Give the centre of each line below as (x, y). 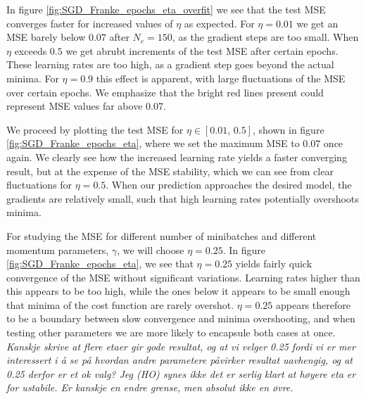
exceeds (31, 50)
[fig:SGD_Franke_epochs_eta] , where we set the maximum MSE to (153, 143)
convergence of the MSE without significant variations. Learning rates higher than (183, 277)
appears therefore (313, 304)
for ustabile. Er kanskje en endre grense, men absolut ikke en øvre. (150, 387)
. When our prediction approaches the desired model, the (229, 185)
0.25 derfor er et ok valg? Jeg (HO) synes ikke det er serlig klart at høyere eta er (181, 373)
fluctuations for (39, 185)
